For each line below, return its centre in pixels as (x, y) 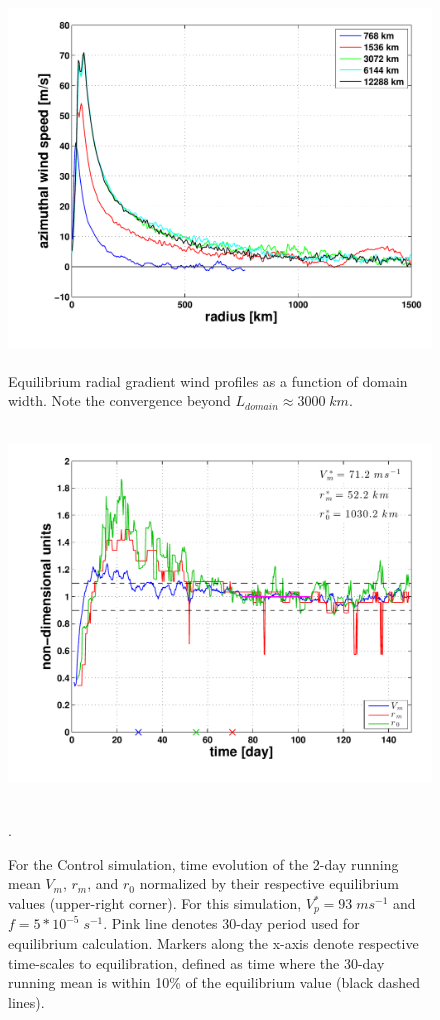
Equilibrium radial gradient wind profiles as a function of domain (208, 380)
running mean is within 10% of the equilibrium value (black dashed (214, 982)
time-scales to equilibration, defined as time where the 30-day (196, 962)
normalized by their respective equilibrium (269, 883)
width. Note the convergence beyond (119, 400)
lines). (26, 1001)
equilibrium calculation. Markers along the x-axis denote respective (213, 943)
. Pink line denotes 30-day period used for (231, 923)
